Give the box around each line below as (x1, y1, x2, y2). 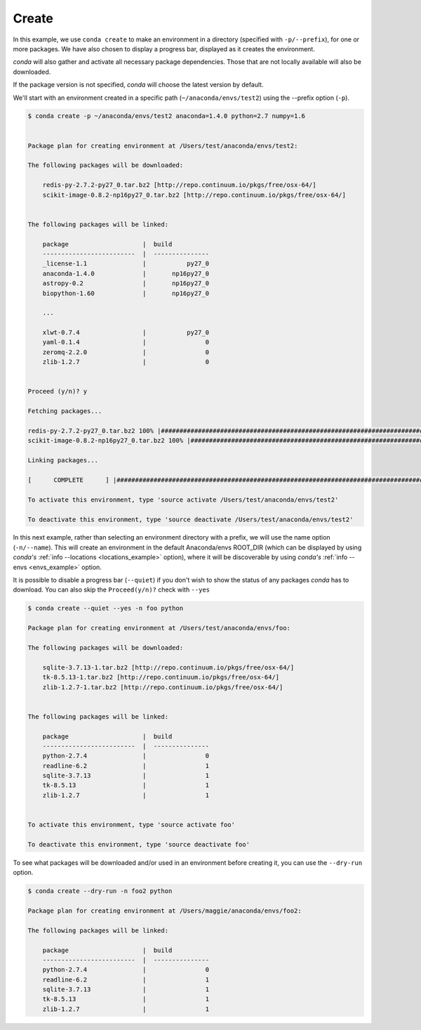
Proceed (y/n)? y (27, 387, 88, 396)
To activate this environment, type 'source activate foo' (27, 821, 235, 829)
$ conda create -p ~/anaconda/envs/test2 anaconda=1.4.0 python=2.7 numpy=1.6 (27, 112, 305, 120)
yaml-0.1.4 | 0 (42, 338, 210, 346)
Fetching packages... (27, 408, 102, 415)
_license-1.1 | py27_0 (42, 260, 210, 268)
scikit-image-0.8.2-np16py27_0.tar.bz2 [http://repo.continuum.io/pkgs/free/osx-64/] (42, 190, 347, 199)
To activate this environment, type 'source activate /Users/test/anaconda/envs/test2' (27, 495, 339, 504)
